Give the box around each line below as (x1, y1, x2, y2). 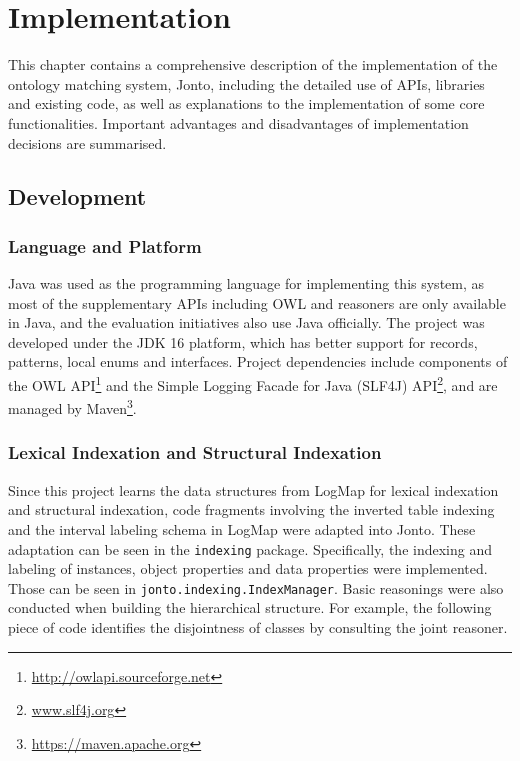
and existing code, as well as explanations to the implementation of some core (8, 93, 485, 114)
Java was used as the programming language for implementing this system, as (8, 273, 485, 294)
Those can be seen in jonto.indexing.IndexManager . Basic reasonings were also (8, 577, 504, 598)
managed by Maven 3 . (8, 395, 137, 418)
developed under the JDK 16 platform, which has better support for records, (8, 331, 478, 352)
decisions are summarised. (8, 132, 167, 153)
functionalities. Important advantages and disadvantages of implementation (8, 112, 469, 133)
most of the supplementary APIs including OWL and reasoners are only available (8, 292, 506, 313)
